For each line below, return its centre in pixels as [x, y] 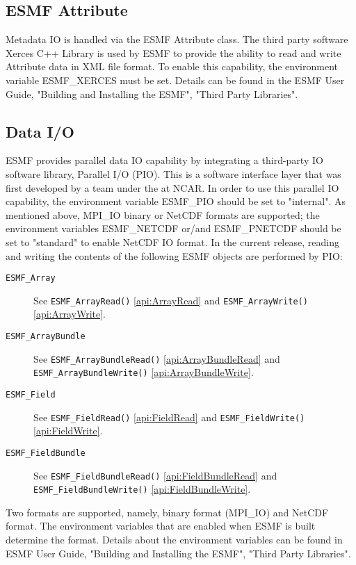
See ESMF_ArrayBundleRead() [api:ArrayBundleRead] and [157, 358]
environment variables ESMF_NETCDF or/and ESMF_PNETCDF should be [173, 228]
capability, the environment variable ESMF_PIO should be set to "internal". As [176, 201]
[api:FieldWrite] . [68, 431]
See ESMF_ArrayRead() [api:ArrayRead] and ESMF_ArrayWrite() [171, 300]
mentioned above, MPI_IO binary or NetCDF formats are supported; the [163, 214]
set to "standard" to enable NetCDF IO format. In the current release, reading [172, 241]
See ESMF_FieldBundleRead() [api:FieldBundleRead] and [155, 475]
